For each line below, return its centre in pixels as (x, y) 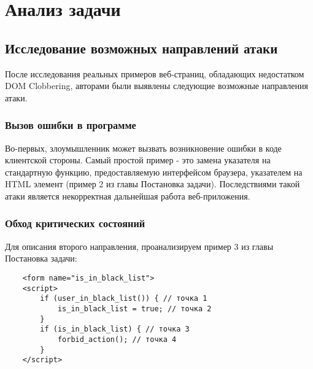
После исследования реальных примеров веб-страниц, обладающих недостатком (155, 73)
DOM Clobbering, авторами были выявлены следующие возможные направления (156, 86)
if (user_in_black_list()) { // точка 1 (124, 299)
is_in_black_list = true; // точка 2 (134, 309)
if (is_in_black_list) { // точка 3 (115, 329)
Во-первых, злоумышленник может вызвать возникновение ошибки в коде (143, 148)
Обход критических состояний (75, 223)
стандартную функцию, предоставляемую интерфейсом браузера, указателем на (154, 172)
